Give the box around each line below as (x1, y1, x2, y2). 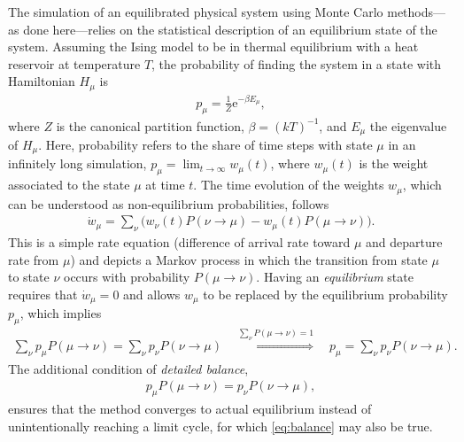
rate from (8, 250, 59, 268)
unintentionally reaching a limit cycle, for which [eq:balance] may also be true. (8, 416, 433, 435)
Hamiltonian (8, 72, 75, 90)
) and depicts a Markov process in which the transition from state (70, 250, 428, 268)
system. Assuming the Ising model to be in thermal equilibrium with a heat (8, 37, 419, 56)
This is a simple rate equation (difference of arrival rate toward (8, 233, 351, 252)
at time (145, 175, 185, 194)
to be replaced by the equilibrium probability (203, 284, 448, 303)
